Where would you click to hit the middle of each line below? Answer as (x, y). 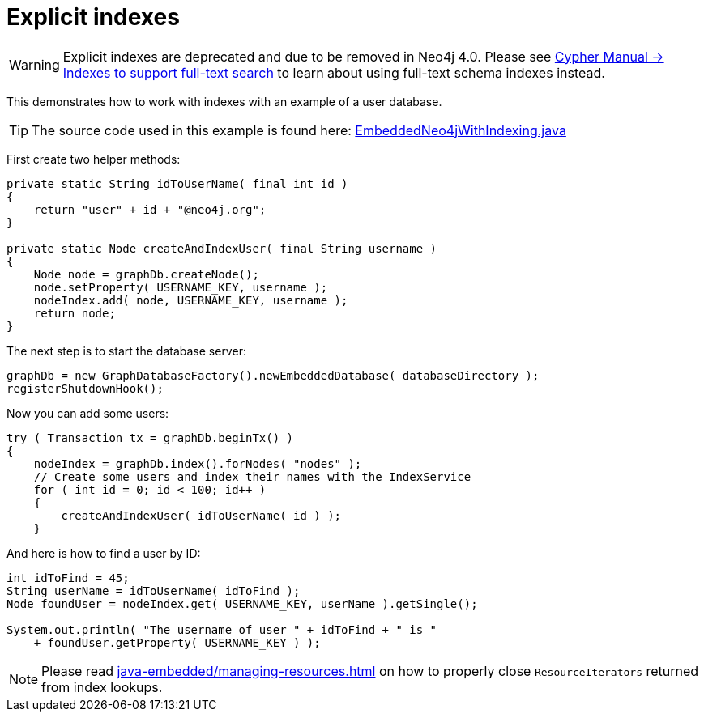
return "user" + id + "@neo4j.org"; (150, 209)
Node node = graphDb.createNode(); (146, 274)
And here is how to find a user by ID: (104, 553)
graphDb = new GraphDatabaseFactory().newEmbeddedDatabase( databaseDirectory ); (273, 375)
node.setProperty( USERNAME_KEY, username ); (181, 287)
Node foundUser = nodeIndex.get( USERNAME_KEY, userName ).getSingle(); (242, 603)
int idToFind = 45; (68, 578)
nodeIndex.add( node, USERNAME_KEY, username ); (191, 300)
